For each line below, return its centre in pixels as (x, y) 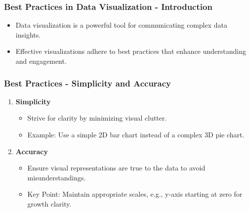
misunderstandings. (57, 177)
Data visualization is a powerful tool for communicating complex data (122, 25)
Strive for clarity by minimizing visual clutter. (97, 118)
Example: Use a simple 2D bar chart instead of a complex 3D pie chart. (136, 134)
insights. (28, 34)
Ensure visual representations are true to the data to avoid (116, 168)
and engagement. (41, 61)
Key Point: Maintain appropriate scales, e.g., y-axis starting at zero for (135, 194)
